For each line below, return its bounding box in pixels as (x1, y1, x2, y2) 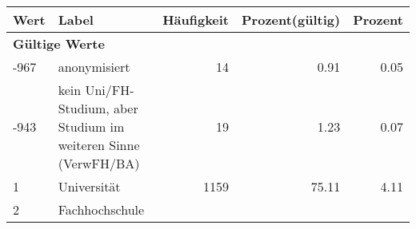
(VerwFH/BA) (58, 154, 140, 172)
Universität (58, 177, 121, 195)
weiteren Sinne (58, 136, 140, 154)
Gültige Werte (13, 34, 105, 53)
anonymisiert (58, 57, 130, 76)
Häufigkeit (162, 10, 230, 29)
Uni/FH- (85, 81, 134, 99)
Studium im (58, 117, 125, 136)
